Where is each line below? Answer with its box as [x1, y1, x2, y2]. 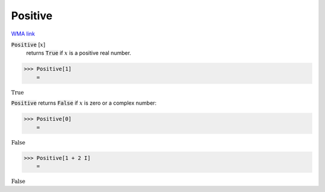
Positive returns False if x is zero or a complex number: [11, 99, 156, 107]
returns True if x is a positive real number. [26, 49, 132, 57]
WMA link [11, 30, 36, 37]
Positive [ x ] [11, 41, 46, 48]
